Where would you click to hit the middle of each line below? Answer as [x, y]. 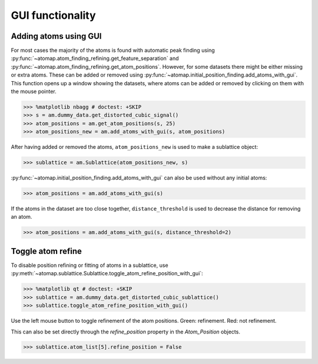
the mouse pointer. [34, 92]
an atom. [21, 217]
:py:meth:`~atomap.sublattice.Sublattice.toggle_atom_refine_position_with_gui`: [107, 273]
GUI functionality [54, 15]
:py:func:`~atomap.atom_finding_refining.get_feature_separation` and [95, 58]
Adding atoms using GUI [57, 36]
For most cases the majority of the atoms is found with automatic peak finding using [113, 51]
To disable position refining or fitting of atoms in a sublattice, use [90, 265]
